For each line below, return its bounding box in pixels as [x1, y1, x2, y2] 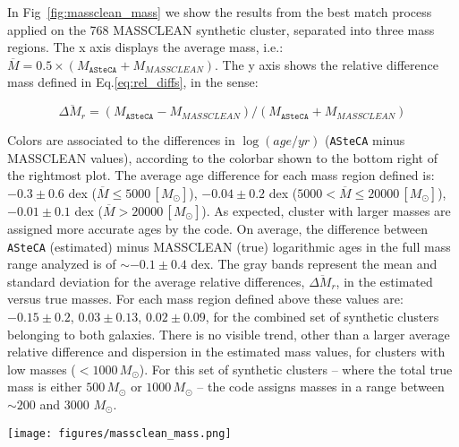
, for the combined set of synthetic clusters [205, 307, 439, 326]
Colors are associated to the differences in [7, 131, 235, 150]
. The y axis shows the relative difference [215, 55, 438, 73]
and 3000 [39, 395, 89, 414]
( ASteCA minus [325, 131, 405, 150]
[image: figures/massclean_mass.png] [7, 426, 232, 440]
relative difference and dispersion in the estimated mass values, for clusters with [7, 342, 446, 361]
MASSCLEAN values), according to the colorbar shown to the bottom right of [7, 148, 438, 167]
